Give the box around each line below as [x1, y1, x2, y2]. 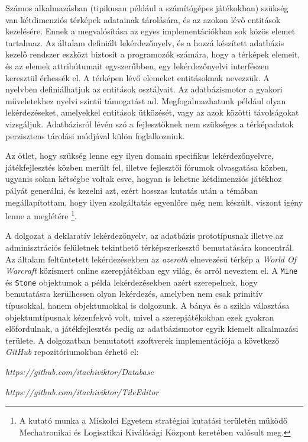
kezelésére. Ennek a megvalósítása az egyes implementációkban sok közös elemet [5, 25, 296, 37]
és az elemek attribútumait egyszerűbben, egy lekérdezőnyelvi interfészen [5, 59, 270, 72]
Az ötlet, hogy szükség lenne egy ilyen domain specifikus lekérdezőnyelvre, [5, 149, 274, 162]
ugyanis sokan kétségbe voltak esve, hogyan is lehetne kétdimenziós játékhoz [5, 172, 282, 185]
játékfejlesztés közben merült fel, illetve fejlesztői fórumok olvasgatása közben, [5, 161, 288, 173]
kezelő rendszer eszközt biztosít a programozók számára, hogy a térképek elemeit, [5, 48, 300, 60]
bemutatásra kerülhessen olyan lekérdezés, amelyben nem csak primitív [5, 287, 263, 300]
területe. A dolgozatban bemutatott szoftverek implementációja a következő [5, 334, 280, 346]
